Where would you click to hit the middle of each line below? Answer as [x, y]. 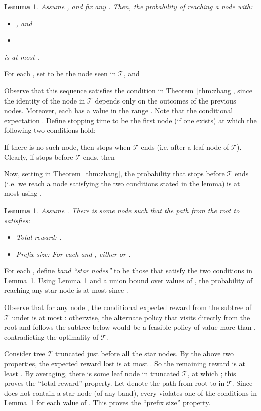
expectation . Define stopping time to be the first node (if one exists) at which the [130, 120]
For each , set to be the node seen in [60, 74]
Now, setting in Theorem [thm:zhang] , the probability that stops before [114, 174]
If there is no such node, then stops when [68, 146]
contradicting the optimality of [51, 336]
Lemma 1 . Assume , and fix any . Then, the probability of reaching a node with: [128, 6]
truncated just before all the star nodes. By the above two [145, 353]
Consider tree [25, 353]
